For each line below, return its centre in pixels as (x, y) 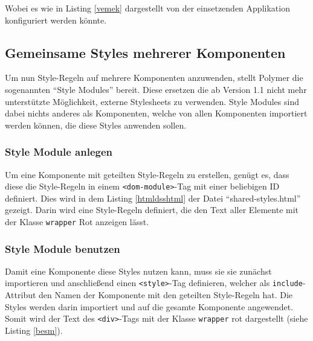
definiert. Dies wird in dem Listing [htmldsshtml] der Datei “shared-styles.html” (153, 198)
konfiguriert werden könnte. (56, 20)
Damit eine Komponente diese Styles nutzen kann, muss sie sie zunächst (138, 271)
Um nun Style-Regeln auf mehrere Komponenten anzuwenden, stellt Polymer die (154, 78)
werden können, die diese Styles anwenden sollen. (96, 125)
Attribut (21, 295)
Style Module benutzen (63, 248)
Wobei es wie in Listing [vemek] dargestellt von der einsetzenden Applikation (147, 8)
